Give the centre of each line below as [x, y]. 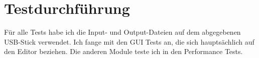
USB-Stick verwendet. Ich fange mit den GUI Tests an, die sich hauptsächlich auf [129, 41]
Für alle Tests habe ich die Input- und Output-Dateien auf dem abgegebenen [122, 32]
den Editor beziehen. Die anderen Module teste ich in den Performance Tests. [123, 51]
